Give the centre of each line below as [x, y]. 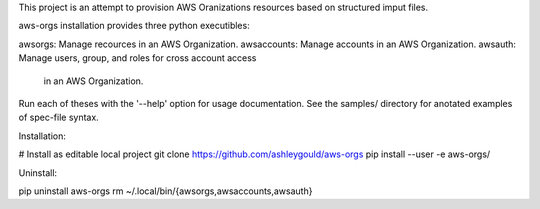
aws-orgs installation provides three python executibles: [134, 26]
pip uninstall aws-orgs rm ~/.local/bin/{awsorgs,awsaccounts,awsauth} [165, 191]
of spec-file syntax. [58, 117]
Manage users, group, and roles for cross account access [137, 58]
